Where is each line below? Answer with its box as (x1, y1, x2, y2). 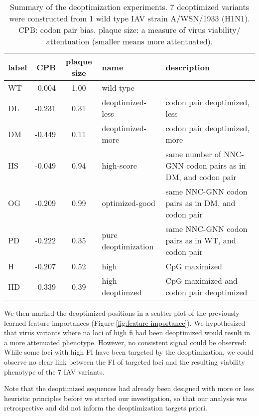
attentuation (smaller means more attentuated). (46, 35, 213, 47)
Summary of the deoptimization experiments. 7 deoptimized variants (10, 1, 249, 12)
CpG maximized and (165, 275, 238, 286)
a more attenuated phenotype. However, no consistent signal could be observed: (4, 337, 247, 347)
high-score (102, 160, 137, 171)
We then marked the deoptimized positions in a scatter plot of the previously (4, 308, 240, 318)
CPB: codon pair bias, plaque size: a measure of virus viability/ (18, 24, 241, 35)
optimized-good (102, 197, 156, 208)
